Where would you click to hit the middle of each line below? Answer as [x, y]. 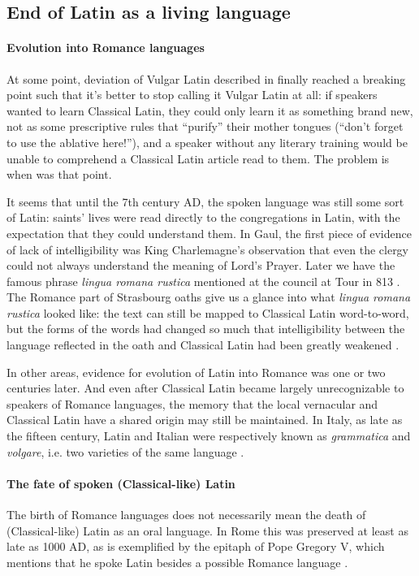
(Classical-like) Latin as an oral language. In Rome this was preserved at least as [207, 530]
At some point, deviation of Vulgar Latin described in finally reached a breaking [206, 78]
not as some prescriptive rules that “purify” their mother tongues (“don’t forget [205, 126]
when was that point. [59, 174]
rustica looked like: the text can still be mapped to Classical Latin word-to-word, [208, 312]
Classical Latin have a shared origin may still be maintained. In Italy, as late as [205, 420]
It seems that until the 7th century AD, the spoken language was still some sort [205, 201]
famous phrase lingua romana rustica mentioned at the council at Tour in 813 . [203, 281]
